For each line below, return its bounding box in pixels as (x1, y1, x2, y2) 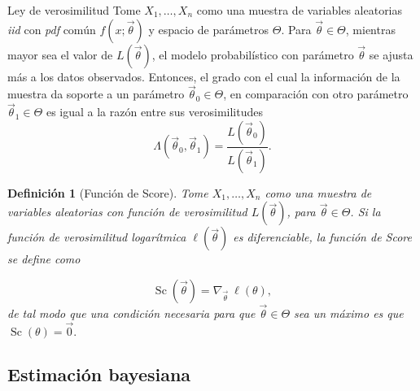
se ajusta (369, 46, 413, 63)
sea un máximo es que (294, 305, 404, 322)
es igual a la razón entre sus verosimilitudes (46, 103, 263, 120)
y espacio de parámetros (148, 20, 269, 37)
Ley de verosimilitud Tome (7, 2, 141, 18)
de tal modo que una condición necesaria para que (7, 305, 256, 322)
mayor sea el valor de (7, 46, 113, 63)
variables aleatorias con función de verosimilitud (7, 203, 247, 220)
